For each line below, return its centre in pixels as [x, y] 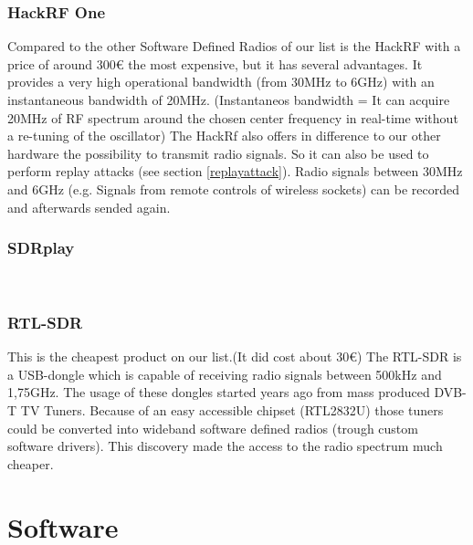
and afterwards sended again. [89, 207]
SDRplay [41, 248]
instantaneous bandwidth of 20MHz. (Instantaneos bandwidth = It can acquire [229, 100]
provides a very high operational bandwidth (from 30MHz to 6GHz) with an [221, 82]
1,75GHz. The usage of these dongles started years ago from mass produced [219, 392]
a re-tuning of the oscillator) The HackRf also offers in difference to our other [224, 136]
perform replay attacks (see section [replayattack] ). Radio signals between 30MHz [235, 171]
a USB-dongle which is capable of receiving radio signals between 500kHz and [225, 374]
